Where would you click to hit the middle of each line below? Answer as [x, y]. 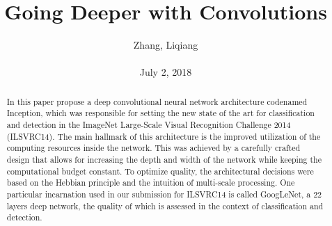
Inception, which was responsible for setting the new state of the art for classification [160, 113]
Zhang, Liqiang [166, 45]
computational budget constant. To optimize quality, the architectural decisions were [160, 171]
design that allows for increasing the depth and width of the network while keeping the [164, 159]
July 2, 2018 [166, 72]
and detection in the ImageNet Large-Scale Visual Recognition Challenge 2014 [149, 125]
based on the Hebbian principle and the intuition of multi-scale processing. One [151, 183]
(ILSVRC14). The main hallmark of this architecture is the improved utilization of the [164, 136]
